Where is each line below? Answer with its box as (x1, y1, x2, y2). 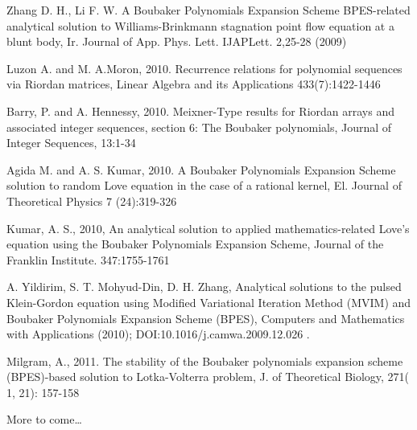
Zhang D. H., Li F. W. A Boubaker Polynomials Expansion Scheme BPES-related (6, 2, 411, 18)
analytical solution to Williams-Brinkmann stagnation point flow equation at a (6, 17, 394, 34)
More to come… (6, 411, 82, 428)
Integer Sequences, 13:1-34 (6, 134, 136, 151)
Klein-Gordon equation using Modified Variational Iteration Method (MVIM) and (6, 293, 411, 310)
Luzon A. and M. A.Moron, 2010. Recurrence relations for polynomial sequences (6, 59, 403, 76)
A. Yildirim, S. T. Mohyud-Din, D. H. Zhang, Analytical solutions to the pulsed (6, 278, 402, 295)
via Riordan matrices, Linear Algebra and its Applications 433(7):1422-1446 (6, 76, 381, 92)
